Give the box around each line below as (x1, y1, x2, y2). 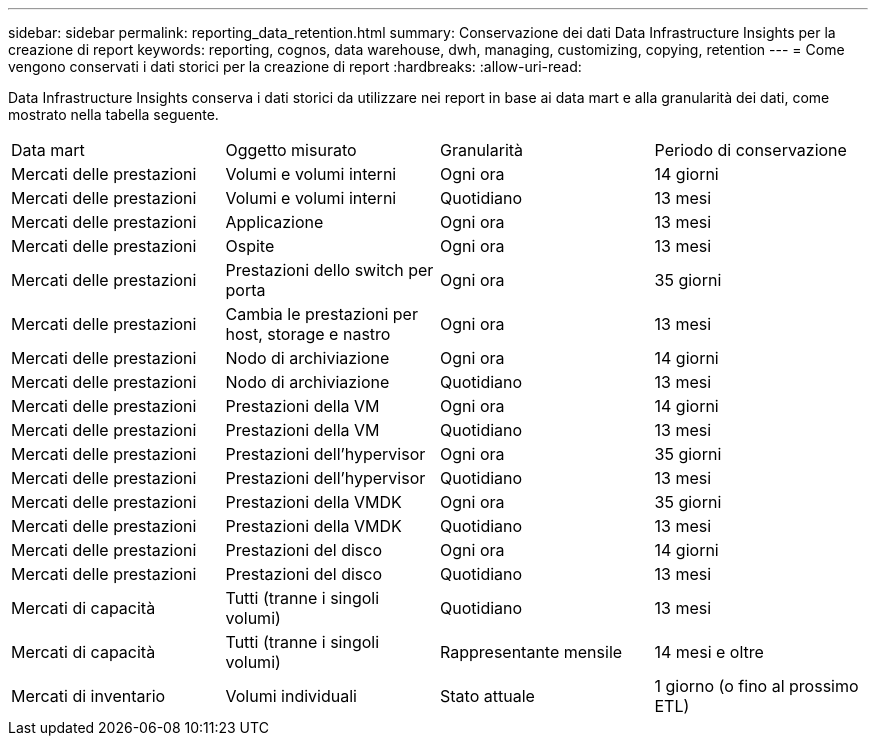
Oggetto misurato (225, 140, 357, 160)
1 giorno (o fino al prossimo (654, 676, 859, 696)
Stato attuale (440, 686, 535, 706)
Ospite (225, 236, 275, 256)
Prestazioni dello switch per (225, 260, 434, 280)
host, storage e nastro (225, 324, 391, 344)
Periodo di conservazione (654, 140, 847, 160)
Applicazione (225, 212, 324, 232)
